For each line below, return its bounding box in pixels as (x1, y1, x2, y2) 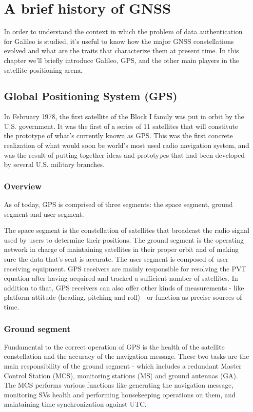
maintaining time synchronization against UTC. (4, 399, 147, 409)
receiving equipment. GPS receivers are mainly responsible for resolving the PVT (4, 263, 247, 273)
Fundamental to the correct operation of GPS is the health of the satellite (4, 341, 225, 351)
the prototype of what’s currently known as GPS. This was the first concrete (4, 130, 233, 141)
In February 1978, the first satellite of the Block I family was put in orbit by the (4, 111, 244, 122)
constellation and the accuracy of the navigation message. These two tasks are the (4, 351, 249, 361)
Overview (4, 180, 42, 192)
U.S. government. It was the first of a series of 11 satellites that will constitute (4, 121, 238, 131)
